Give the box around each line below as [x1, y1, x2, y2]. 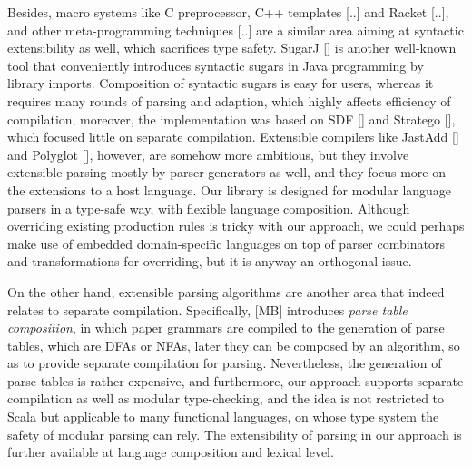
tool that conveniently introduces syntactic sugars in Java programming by [7, 55, 424, 75]
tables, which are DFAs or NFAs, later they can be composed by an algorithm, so [7, 335, 460, 354]
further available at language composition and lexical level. [7, 442, 334, 462]
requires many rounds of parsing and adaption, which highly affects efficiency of [7, 91, 451, 110]
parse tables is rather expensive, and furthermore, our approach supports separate [7, 371, 464, 390]
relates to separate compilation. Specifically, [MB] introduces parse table [7, 300, 408, 319]
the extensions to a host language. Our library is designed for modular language [7, 180, 452, 199]
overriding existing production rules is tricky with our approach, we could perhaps [7, 216, 465, 235]
